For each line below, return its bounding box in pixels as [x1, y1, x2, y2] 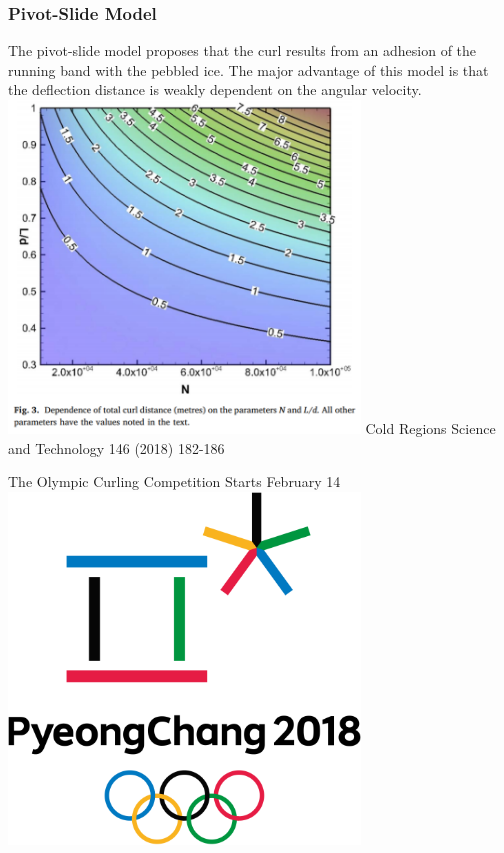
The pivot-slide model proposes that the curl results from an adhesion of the [8, 40, 477, 61]
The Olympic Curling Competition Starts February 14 [8, 471, 341, 492]
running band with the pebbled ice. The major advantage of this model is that [8, 59, 489, 80]
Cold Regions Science [365, 418, 496, 439]
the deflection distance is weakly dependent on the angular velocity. [8, 79, 422, 100]
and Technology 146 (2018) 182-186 [8, 437, 225, 458]
